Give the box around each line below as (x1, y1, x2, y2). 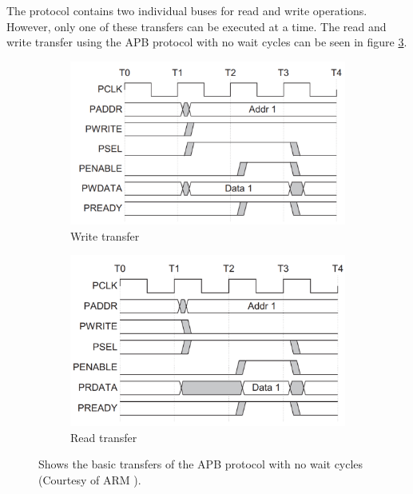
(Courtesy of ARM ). (38, 471, 141, 488)
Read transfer (70, 428, 137, 445)
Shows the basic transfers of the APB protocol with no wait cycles (38, 456, 363, 472)
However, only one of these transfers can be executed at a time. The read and (6, 18, 387, 34)
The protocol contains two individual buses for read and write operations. (6, 2, 367, 18)
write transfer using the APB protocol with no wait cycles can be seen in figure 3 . (6, 34, 407, 50)
